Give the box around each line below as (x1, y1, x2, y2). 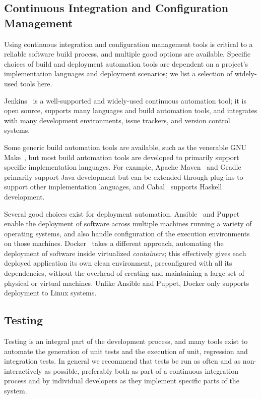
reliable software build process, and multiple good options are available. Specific (4, 48, 250, 59)
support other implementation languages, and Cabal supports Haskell (4, 181, 222, 192)
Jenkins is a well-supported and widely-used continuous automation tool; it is (4, 95, 246, 106)
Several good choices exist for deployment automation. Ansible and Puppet (4, 208, 240, 219)
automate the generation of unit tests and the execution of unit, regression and (4, 345, 248, 356)
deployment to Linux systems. (4, 287, 97, 298)
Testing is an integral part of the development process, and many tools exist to (4, 336, 248, 346)
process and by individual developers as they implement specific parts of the (4, 375, 239, 386)
